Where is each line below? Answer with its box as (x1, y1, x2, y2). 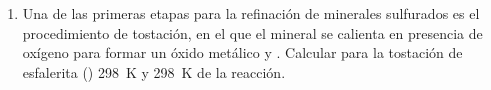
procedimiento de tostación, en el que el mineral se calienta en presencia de (22, 22, 483, 43)
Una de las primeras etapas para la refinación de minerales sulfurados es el (22, 3, 480, 23)
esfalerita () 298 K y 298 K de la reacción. (22, 61, 286, 82)
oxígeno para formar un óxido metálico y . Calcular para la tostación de (22, 42, 463, 63)
